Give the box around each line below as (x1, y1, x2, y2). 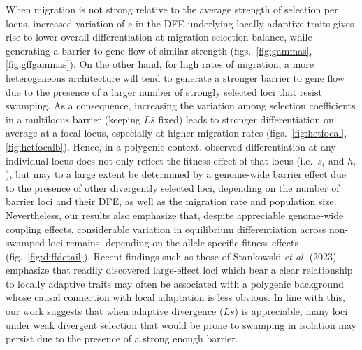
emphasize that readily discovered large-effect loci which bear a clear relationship (6, 262, 353, 277)
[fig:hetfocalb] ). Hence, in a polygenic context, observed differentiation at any (6, 139, 336, 153)
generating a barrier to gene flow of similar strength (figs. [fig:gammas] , (6, 43, 312, 57)
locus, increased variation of (6, 15, 125, 30)
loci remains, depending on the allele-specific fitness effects (48, 235, 298, 250)
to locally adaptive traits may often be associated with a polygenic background (6, 276, 344, 290)
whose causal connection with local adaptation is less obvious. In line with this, (6, 290, 345, 304)
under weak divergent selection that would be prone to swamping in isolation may (6, 317, 357, 332)
